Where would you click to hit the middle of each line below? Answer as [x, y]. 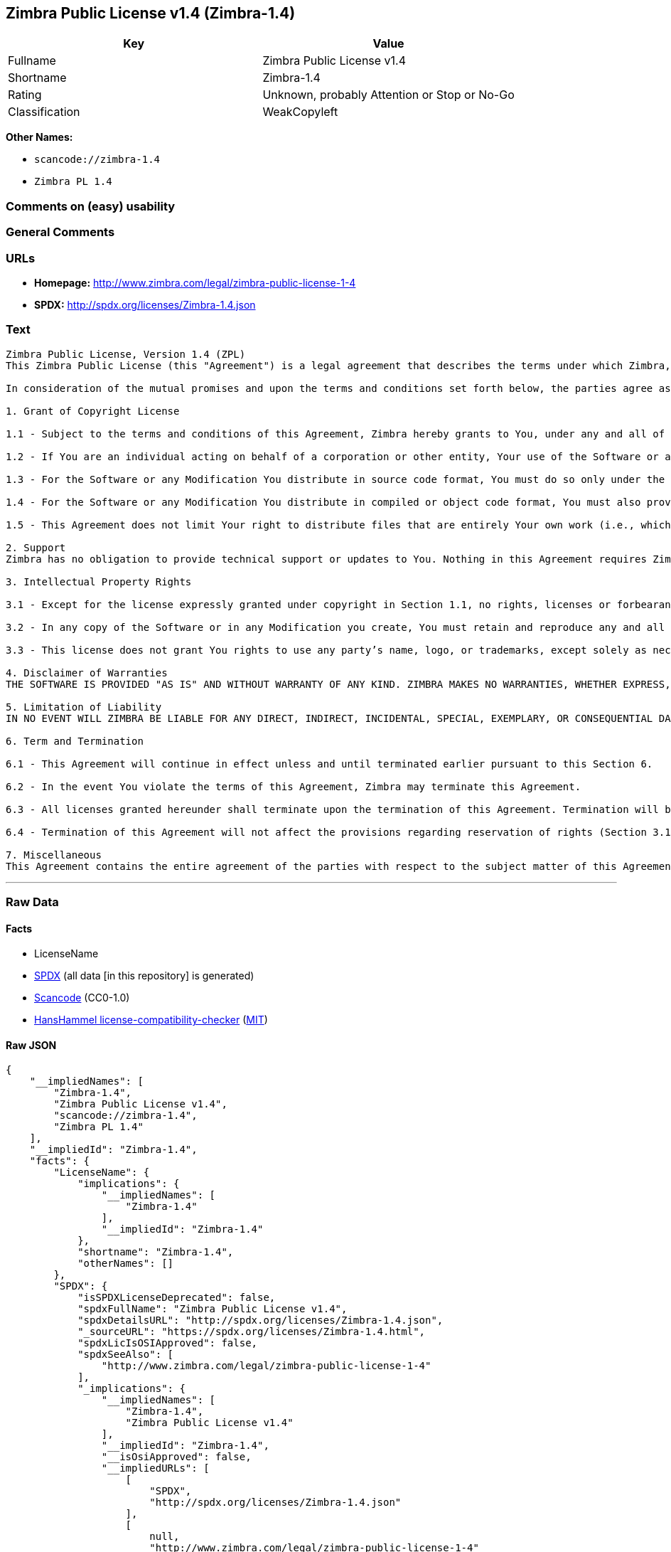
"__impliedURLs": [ [155, 1468]
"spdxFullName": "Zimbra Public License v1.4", [213, 1309]
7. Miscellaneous [54, 855]
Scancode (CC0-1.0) [82, 998]
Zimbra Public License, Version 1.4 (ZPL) [126, 354]
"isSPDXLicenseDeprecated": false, [177, 1298]
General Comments [60, 232]
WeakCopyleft [300, 112]
